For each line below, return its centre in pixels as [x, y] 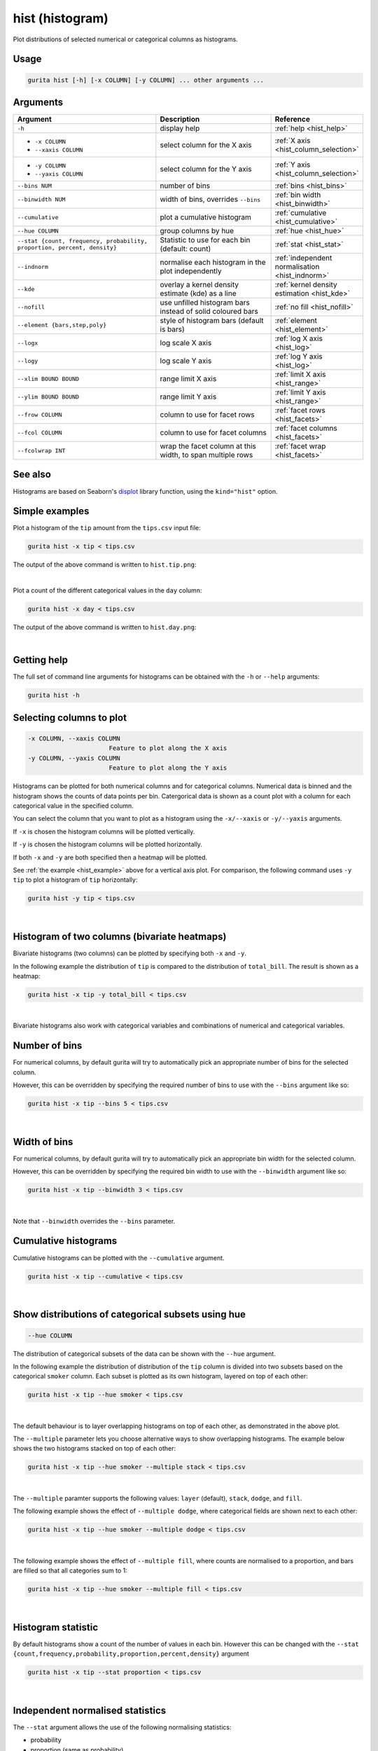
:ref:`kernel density [306, 285]
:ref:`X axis [293, 141]
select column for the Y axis [206, 169]
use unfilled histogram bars [205, 303]
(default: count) [185, 249]
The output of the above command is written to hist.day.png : [105, 628]
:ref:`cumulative [301, 213]
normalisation [297, 267]
